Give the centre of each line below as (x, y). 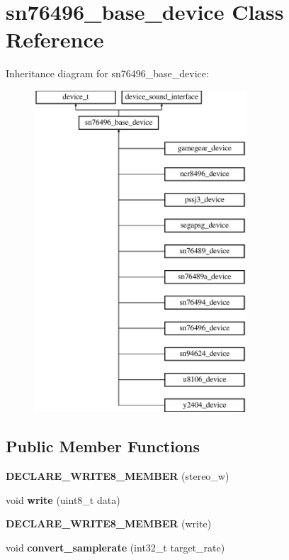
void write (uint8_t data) (63, 499)
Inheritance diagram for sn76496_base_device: (107, 73)
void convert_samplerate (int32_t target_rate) (115, 548)
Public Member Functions (103, 446)
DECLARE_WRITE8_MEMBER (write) (109, 523)
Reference (55, 39)
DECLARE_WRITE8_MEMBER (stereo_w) (118, 476)
